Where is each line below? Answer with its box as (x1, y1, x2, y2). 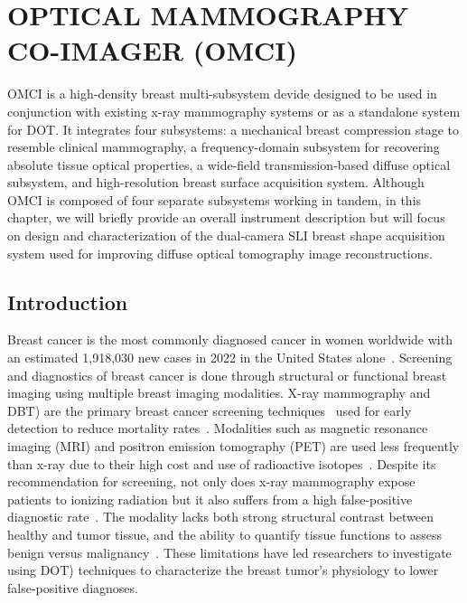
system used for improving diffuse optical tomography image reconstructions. (7, 243, 433, 262)
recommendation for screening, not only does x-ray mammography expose (7, 472, 416, 491)
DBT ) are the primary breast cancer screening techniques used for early (7, 400, 412, 419)
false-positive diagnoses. (7, 578, 138, 597)
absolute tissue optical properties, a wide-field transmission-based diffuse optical (7, 155, 451, 174)
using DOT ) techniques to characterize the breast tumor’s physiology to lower (7, 561, 439, 579)
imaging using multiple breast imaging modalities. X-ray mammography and (7, 383, 431, 402)
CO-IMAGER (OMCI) (7, 32, 298, 69)
